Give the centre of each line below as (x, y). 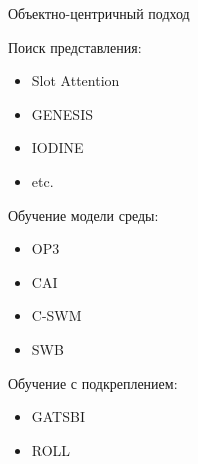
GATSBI (58, 416)
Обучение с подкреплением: (93, 382)
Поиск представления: (75, 46)
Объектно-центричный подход (99, 13)
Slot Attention (75, 80)
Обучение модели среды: (83, 214)
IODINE (57, 147)
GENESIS (62, 113)
